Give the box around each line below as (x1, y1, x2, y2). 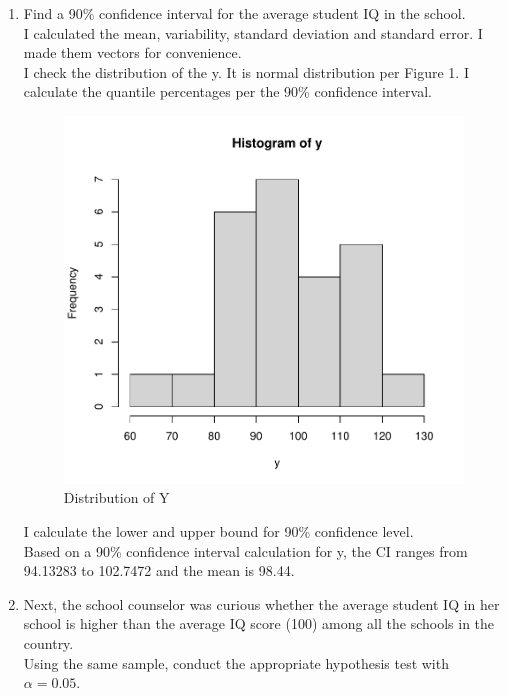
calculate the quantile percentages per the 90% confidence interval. (23, 81, 432, 102)
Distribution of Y (63, 487, 170, 508)
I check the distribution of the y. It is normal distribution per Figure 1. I (23, 61, 469, 82)
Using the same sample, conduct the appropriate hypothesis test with (23, 652, 449, 673)
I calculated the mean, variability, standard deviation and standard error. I (23, 22, 483, 43)
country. (23, 633, 74, 654)
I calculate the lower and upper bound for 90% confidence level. (23, 521, 414, 542)
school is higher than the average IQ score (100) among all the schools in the (23, 613, 495, 634)
